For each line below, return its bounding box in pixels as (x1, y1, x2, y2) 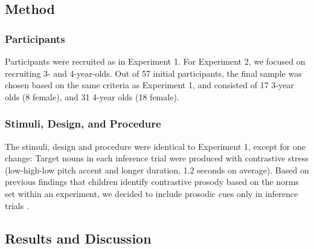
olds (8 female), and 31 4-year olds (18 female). (5, 90, 179, 103)
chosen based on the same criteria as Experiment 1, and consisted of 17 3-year (5, 79, 294, 91)
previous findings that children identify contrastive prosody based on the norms (5, 175, 299, 188)
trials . (5, 199, 29, 212)
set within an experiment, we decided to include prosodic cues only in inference (5, 187, 298, 199)
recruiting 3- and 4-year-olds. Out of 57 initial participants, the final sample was (5, 66, 302, 79)
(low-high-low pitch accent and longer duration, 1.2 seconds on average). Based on (5, 163, 309, 176)
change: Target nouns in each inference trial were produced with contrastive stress (5, 152, 309, 164)
